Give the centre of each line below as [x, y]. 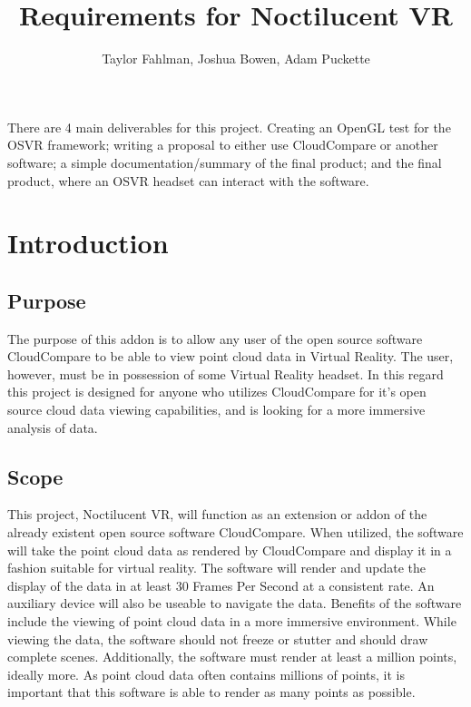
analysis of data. [53, 427]
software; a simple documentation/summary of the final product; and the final [225, 162]
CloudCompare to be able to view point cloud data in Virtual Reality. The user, [231, 356]
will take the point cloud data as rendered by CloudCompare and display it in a [230, 550]
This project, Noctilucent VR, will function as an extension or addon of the [217, 514]
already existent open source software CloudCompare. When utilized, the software [235, 532]
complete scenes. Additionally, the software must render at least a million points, [232, 657]
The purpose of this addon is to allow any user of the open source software [215, 338]
